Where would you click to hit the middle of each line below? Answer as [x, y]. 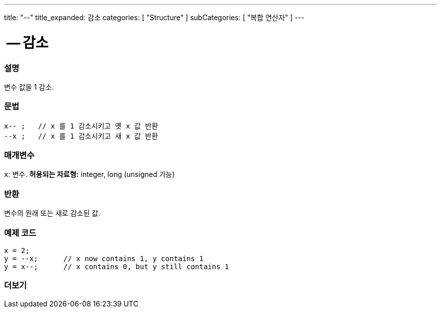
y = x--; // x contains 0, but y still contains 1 [117, 266]
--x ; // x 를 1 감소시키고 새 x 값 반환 [81, 136]
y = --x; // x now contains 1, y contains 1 [104, 258]
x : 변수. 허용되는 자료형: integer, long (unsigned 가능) [90, 174]
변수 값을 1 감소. [29, 87]
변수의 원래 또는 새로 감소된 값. [52, 213]
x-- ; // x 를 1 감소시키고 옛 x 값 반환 [81, 126]
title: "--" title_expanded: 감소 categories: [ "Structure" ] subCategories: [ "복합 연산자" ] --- [154, 17]
